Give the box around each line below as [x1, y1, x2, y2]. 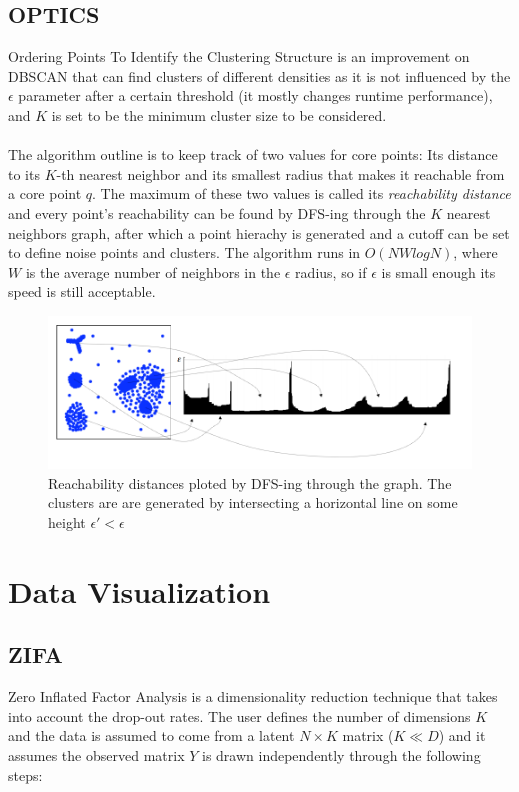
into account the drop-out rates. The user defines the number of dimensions [8, 705, 471, 726]
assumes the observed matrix [8, 744, 185, 765]
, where [453, 242, 498, 263]
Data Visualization [8, 570, 271, 611]
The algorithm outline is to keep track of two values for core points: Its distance [8, 144, 498, 165]
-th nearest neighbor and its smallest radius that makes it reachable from [56, 163, 505, 184]
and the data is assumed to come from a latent [8, 725, 295, 746]
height [48, 511, 86, 532]
